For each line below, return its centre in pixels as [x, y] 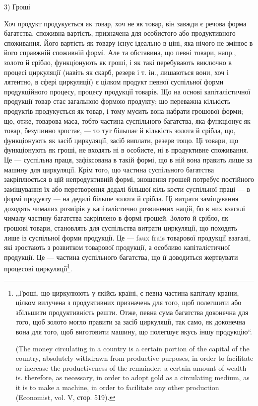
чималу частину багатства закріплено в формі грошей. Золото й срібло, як [116, 218]
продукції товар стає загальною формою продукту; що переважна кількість [117, 101]
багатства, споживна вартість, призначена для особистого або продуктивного [120, 33]
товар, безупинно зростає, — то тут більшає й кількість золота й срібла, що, [120, 130]
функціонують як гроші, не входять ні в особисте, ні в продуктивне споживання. [126, 150]
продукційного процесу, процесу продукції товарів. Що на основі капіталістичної [127, 91]
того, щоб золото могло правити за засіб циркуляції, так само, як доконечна [130, 322]
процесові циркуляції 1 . [38, 268]
